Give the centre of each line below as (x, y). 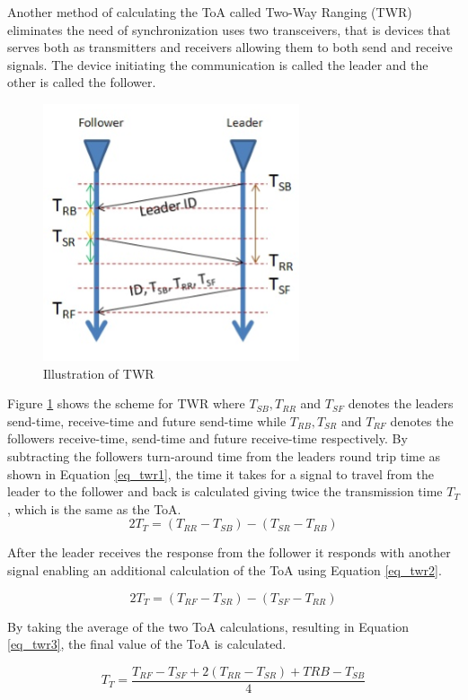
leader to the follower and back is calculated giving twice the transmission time (225, 491)
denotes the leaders (401, 403)
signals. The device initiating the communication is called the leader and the (218, 64)
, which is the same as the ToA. (94, 508)
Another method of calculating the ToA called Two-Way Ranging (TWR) (210, 12)
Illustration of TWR (99, 373)
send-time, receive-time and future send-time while (147, 420)
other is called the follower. (82, 82)
